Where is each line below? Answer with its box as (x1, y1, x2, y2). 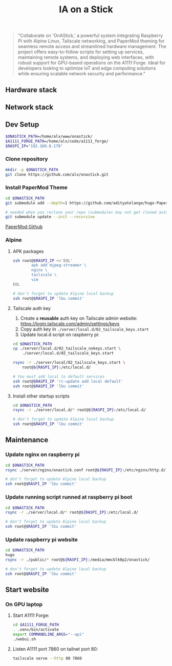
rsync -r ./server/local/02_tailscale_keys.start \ (12, 360, 125, 365)
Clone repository (5, 155, 48, 162)
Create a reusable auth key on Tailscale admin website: (20, 315, 138, 321)
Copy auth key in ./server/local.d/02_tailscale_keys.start (20, 326, 149, 332)
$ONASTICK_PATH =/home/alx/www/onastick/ (5, 134, 93, 139)
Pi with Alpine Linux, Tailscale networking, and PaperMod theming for (17, 38, 165, 44)
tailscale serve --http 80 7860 (12, 656, 82, 661)
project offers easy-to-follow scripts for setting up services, (17, 49, 144, 55)
